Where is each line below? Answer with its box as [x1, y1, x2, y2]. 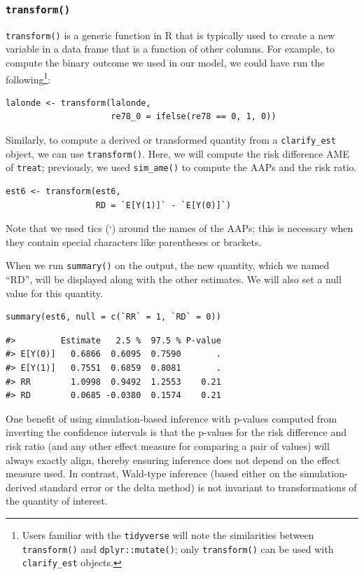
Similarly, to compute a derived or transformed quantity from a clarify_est [6, 132, 336, 147]
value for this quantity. [6, 285, 103, 300]
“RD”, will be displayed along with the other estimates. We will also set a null [6, 272, 342, 287]
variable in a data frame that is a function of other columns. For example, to [6, 41, 335, 56]
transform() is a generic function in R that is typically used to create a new [6, 27, 335, 42]
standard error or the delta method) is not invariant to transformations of [40, 479, 357, 494]
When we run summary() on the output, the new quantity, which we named [6, 258, 330, 273]
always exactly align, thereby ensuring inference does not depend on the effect [6, 452, 340, 467]
